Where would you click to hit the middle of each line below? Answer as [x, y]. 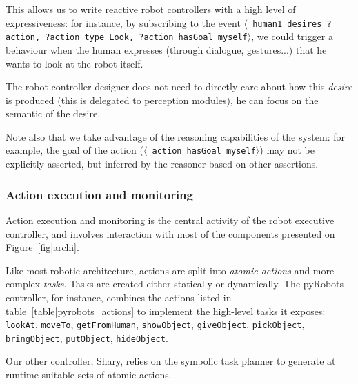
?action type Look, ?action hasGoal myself [146, 38]
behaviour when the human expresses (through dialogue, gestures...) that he [166, 49]
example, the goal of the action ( [74, 150]
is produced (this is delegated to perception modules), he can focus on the [162, 100]
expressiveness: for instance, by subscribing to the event [123, 22]
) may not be [287, 150]
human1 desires [287, 24]
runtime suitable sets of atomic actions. [89, 375]
